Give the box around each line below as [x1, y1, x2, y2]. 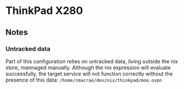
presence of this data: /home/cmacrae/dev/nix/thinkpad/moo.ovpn [5, 76, 162, 83]
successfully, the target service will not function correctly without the [5, 70, 173, 77]
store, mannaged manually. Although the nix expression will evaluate [5, 64, 171, 71]
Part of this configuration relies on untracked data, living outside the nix [5, 58, 178, 65]
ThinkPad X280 [5, 4, 83, 17]
